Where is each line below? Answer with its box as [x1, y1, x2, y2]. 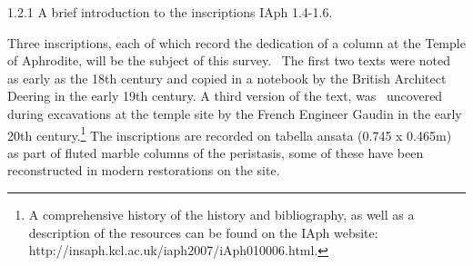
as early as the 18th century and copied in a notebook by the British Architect [7, 68, 447, 87]
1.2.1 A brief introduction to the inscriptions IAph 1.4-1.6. [7, 3, 333, 21]
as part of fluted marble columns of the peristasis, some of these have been [7, 143, 424, 162]
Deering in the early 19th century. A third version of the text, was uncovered [7, 86, 443, 105]
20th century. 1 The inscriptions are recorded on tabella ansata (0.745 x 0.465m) [7, 123, 452, 144]
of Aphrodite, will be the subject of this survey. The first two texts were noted [7, 51, 451, 70]
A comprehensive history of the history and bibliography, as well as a [28, 205, 415, 223]
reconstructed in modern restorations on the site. [7, 161, 280, 180]
